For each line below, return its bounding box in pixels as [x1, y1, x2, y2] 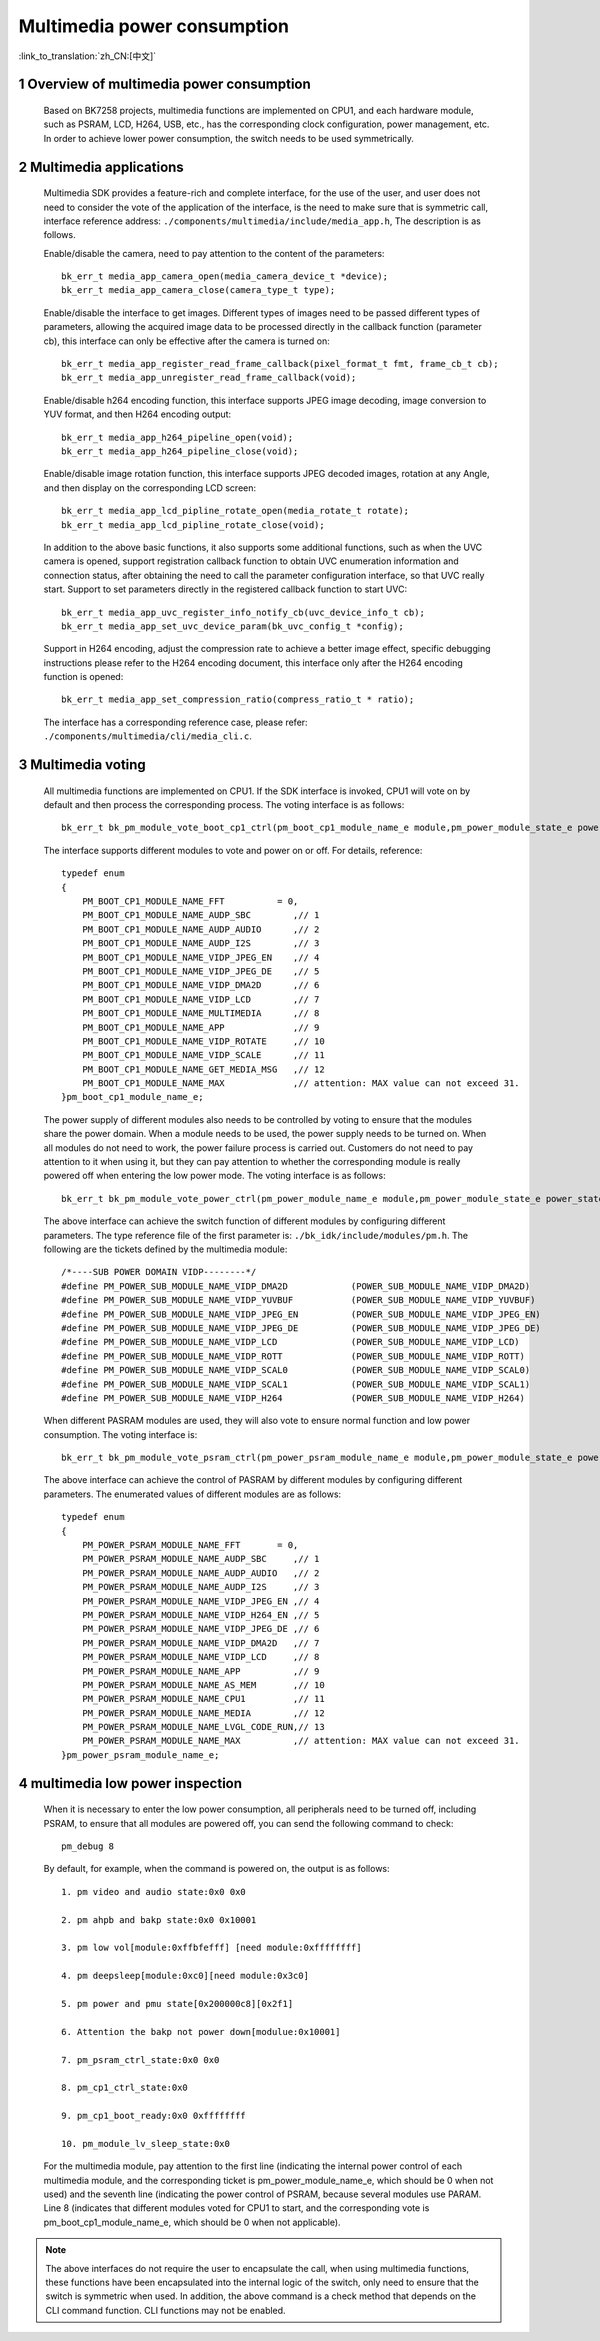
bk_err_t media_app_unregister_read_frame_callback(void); [61, 372, 357, 384]
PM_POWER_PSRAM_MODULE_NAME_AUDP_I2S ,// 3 [81, 1581, 320, 1593]
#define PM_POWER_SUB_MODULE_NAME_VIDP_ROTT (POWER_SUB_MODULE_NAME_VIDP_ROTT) [61, 1350, 525, 1362]
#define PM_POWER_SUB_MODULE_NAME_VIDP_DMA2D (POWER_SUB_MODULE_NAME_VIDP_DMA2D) [61, 1280, 531, 1292]
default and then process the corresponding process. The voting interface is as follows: [43, 799, 405, 811]
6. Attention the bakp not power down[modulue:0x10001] [61, 2026, 341, 2037]
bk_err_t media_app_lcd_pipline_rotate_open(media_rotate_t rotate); [61, 505, 410, 517]
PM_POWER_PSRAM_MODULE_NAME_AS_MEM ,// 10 [81, 1679, 325, 1690]
